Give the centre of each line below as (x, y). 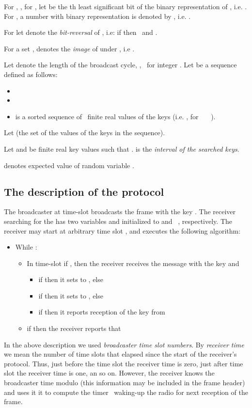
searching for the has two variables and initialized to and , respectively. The (118, 221)
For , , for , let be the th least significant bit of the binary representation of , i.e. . (126, 6)
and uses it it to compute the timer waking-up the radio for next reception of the (126, 392)
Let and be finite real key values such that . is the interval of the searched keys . (122, 149)
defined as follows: (31, 74)
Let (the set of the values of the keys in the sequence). (85, 133)
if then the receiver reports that (74, 328)
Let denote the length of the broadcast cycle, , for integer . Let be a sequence (120, 65)
